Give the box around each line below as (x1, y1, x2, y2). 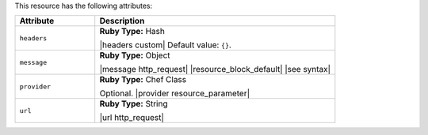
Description (99, 16, 145, 27)
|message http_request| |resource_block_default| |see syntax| (99, 64, 331, 75)
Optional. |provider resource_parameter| (99, 88, 250, 99)
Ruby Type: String (99, 99, 168, 110)
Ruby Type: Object (99, 50, 170, 61)
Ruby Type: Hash (99, 26, 166, 37)
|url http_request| (99, 112, 164, 123)
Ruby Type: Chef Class (99, 74, 187, 85)
